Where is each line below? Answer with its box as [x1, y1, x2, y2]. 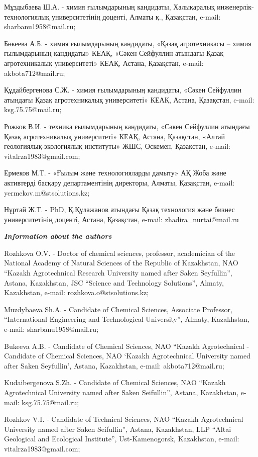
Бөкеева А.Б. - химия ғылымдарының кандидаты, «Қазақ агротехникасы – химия [4, 38, 251, 48]
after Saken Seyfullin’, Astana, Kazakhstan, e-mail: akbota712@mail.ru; [4, 360, 224, 371]
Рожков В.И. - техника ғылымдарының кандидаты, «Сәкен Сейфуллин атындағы [4, 121, 250, 131]
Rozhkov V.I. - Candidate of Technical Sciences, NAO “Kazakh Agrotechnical [4, 414, 243, 424]
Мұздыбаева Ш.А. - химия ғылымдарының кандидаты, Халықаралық [4, 2, 215, 12]
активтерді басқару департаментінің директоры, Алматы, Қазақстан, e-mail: [4, 177, 235, 188]
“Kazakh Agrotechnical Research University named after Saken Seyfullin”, [4, 267, 232, 278]
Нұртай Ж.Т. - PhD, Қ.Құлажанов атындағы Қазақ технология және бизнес [4, 204, 235, 215]
